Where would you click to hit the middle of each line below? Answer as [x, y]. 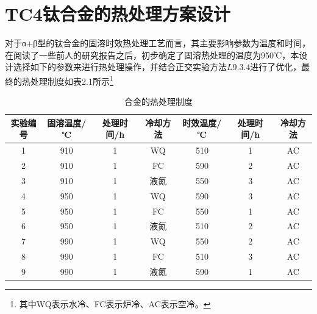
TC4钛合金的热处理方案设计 [118, 14]
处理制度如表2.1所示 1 [72, 80]
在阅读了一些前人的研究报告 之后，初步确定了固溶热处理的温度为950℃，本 [152, 55]
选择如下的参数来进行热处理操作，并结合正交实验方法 [120, 67]
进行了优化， [276, 67]
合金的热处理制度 [158, 102]
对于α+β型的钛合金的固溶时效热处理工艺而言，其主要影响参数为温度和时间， [158, 43]
